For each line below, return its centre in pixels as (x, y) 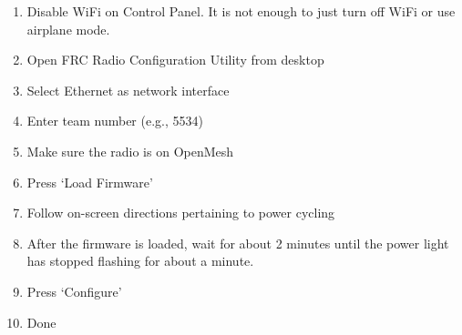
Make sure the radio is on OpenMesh (130, 151)
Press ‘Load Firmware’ (90, 182)
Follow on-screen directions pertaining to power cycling (181, 213)
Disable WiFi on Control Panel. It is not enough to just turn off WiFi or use (241, 11)
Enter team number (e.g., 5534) (115, 121)
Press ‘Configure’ (74, 291)
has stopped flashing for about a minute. (140, 261)
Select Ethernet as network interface (128, 90)
